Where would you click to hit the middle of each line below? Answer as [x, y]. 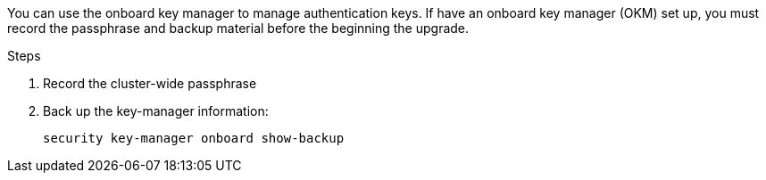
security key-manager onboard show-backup [194, 138]
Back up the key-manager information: [156, 111]
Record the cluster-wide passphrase [150, 83]
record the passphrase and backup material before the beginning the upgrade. [238, 28]
